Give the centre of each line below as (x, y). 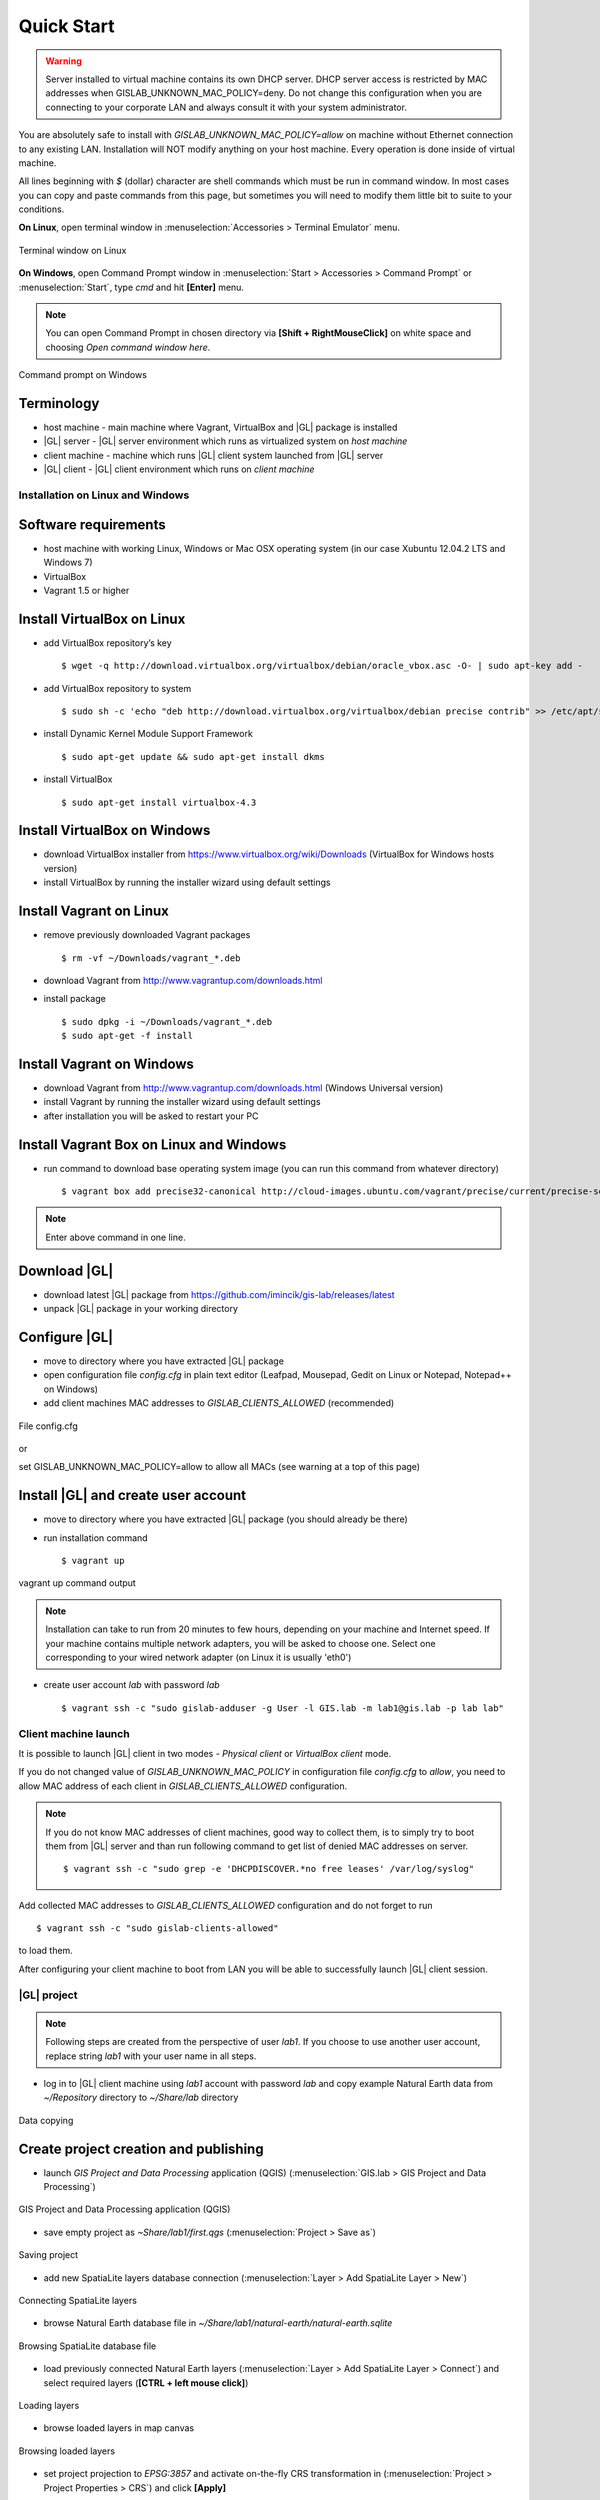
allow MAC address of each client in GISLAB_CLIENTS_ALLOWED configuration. (183, 1786)
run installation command (96, 1537)
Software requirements (92, 524)
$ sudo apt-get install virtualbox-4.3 (159, 802)
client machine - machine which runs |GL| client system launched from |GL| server (213, 455)
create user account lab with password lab (131, 1685)
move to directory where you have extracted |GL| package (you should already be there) (226, 1519)
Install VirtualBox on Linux (102, 618)
